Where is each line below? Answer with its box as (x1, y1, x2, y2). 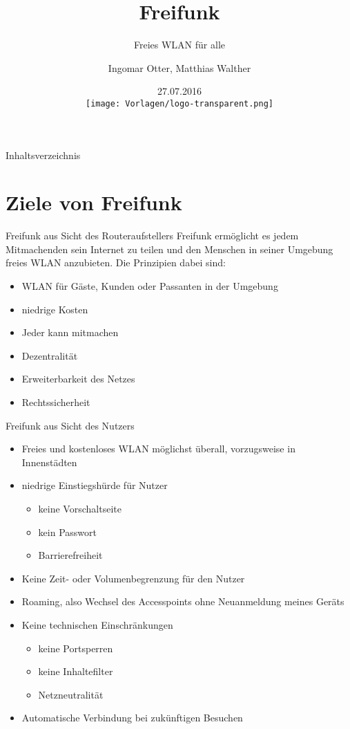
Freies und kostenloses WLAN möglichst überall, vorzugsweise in (21, 441, 295, 456)
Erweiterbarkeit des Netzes (21, 371, 135, 386)
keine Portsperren (38, 640, 113, 655)
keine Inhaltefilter (38, 664, 113, 679)
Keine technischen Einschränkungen (21, 617, 173, 631)
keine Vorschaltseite (38, 501, 121, 515)
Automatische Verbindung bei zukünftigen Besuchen (21, 710, 243, 725)
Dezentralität (21, 348, 78, 362)
